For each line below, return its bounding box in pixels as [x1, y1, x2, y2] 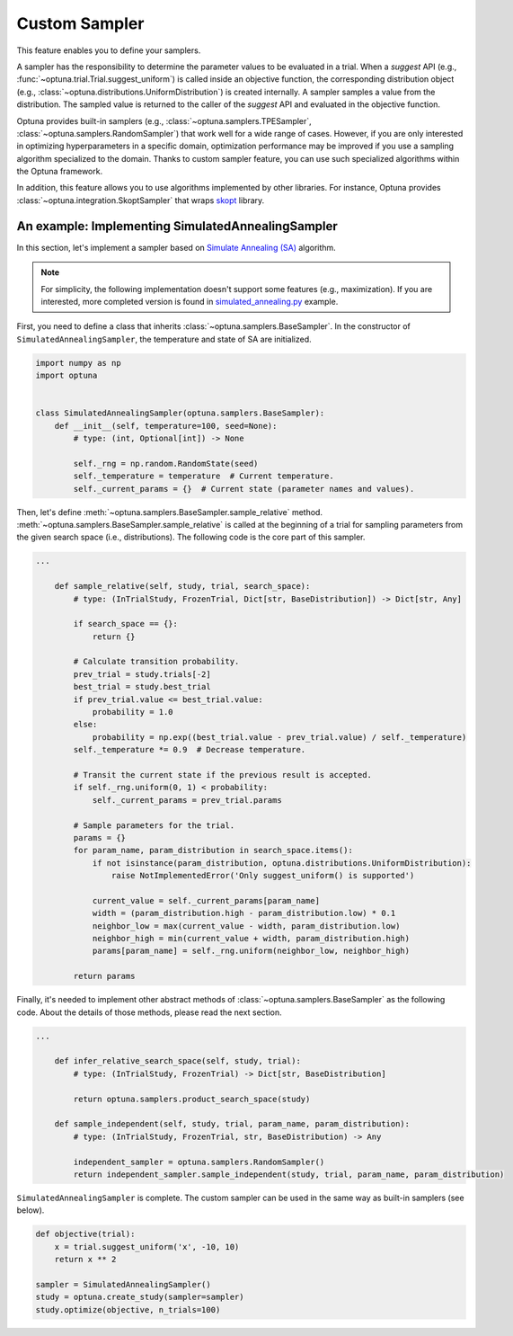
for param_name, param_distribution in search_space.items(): [73, 845, 354, 856]
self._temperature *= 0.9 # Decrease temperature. [73, 744, 306, 755]
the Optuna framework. [16, 166, 103, 177]
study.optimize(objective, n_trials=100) [35, 1305, 221, 1314]
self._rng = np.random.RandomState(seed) [73, 459, 259, 468]
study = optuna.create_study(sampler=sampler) [35, 1292, 244, 1303]
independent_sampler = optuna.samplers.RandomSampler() [73, 1156, 325, 1167]
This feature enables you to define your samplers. [16, 45, 201, 56]
